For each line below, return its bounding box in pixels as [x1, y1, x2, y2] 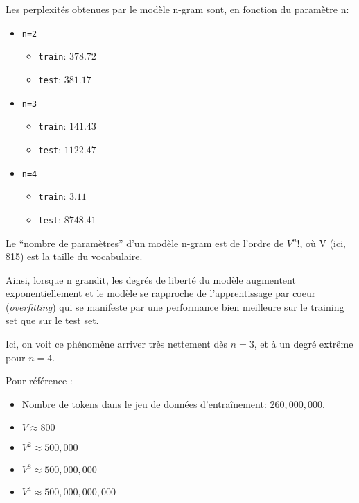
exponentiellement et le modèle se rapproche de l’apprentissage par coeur [6, 286, 316, 300]
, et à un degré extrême [254, 336, 353, 351]
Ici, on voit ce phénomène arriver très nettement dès [6, 336, 227, 351]
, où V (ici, [299, 235, 347, 250]
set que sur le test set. [6, 313, 99, 327]
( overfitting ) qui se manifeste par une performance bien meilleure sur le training [6, 299, 344, 314]
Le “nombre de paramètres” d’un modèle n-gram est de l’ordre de [6, 235, 284, 250]
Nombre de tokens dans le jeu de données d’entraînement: [21, 396, 267, 411]
